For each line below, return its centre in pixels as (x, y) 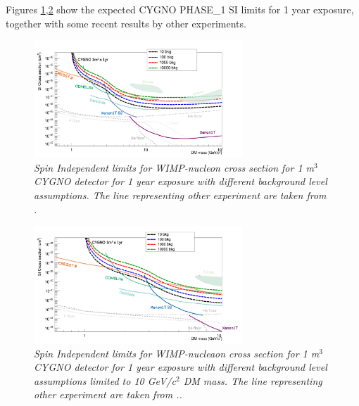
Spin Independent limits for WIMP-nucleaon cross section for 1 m (177, 353)
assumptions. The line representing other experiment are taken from (180, 195)
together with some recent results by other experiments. (126, 23)
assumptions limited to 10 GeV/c (105, 380)
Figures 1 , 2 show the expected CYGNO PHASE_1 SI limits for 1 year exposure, (180, 9)
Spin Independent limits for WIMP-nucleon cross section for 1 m (174, 167)
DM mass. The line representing (253, 380)
